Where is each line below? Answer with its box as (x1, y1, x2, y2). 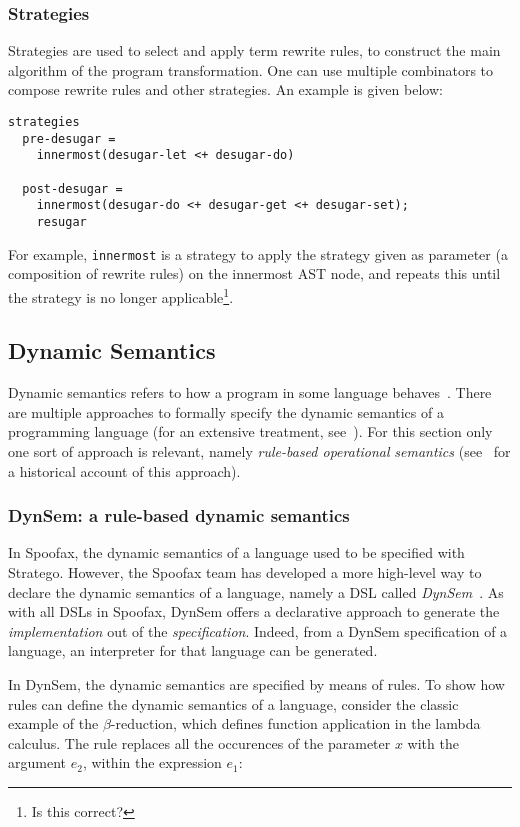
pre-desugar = (22, 131, 116, 146)
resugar (36, 214, 87, 229)
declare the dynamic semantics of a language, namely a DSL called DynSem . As (8, 581, 504, 602)
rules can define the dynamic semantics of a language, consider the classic (8, 693, 459, 714)
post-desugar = (22, 181, 123, 196)
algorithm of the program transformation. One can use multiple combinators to (8, 59, 494, 80)
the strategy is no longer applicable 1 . (8, 283, 234, 307)
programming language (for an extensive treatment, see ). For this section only (8, 421, 493, 442)
